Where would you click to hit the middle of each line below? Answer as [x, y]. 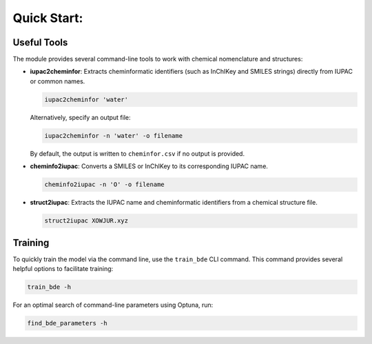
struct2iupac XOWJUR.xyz [86, 221]
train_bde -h [49, 287]
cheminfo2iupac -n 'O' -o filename [104, 185]
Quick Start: [48, 18]
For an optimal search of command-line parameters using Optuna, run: [113, 305]
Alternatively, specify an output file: [80, 117]
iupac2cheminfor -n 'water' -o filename [113, 135]
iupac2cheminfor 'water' [86, 99]
